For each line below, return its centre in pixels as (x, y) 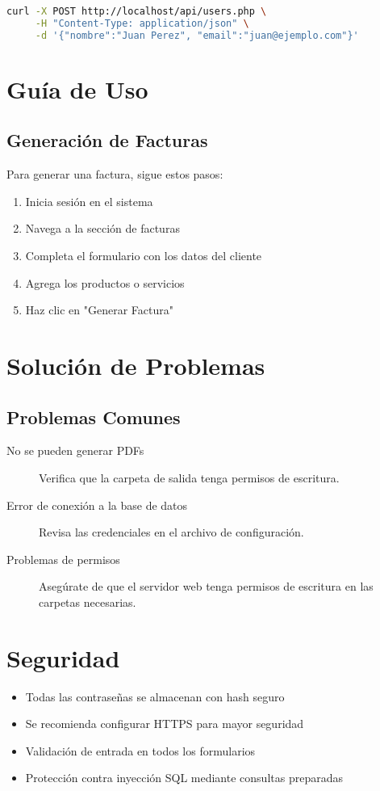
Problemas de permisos (63, 559)
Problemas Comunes (94, 417)
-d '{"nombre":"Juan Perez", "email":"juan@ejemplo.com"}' (197, 35)
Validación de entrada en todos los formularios (140, 750)
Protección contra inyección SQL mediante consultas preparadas (184, 778)
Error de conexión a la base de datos (97, 505)
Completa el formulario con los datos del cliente (144, 255)
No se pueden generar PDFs (75, 450)
